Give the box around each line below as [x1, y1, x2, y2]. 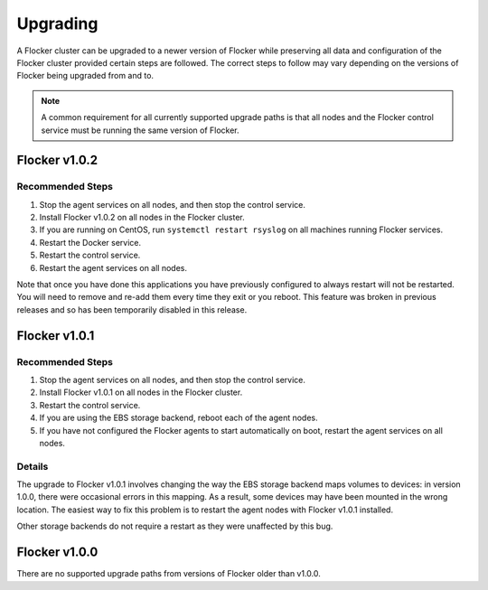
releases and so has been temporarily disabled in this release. [16, 304, 248, 315]
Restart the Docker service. [39, 237, 142, 248]
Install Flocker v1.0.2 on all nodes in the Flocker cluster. [39, 212, 246, 223]
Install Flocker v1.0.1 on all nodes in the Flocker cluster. [39, 387, 243, 398]
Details [16, 460, 49, 473]
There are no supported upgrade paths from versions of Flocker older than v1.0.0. [16, 568, 321, 579]
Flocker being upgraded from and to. [16, 70, 154, 81]
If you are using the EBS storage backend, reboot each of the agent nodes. [39, 412, 318, 424]
